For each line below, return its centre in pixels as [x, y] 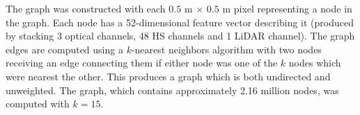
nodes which [315, 63]
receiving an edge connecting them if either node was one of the [142, 63]
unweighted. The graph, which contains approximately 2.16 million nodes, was [172, 90]
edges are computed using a [64, 49]
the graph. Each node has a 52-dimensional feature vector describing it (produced [180, 22]
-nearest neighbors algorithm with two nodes [226, 49]
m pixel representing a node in [287, 8]
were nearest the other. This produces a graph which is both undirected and [168, 76]
